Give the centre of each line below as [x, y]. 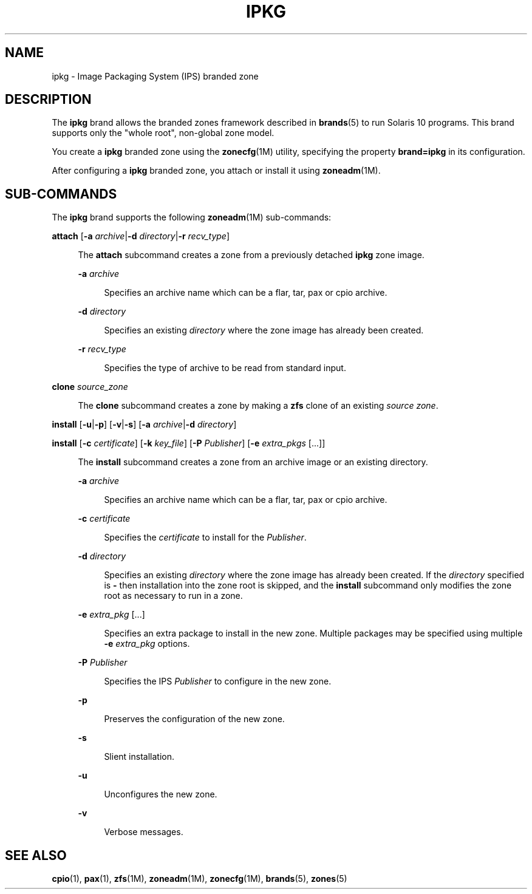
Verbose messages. [144, 832]
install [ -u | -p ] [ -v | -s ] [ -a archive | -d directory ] [144, 425]
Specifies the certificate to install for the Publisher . [205, 537]
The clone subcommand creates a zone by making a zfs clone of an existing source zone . [258, 406]
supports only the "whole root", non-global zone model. [163, 133]
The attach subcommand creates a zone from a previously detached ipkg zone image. [251, 255]
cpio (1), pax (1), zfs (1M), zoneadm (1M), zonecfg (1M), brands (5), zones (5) [199, 879]
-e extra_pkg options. [147, 644]
